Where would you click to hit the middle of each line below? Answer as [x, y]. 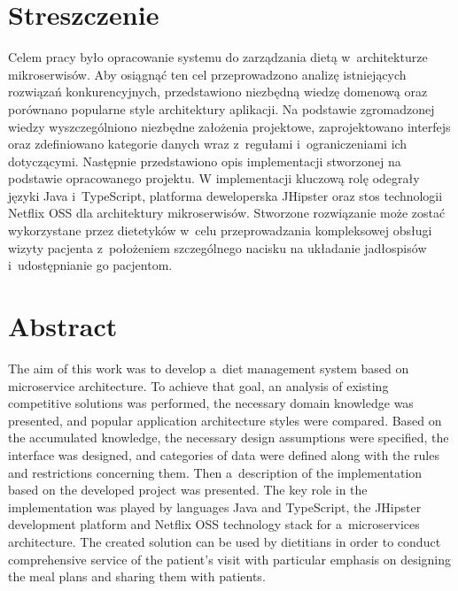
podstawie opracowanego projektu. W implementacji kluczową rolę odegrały [214, 178]
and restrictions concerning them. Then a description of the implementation [215, 472]
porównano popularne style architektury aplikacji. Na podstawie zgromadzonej [221, 108]
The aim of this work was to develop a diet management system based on [209, 368]
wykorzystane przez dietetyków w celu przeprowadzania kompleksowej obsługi [220, 230]
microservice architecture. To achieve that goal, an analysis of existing [198, 385]
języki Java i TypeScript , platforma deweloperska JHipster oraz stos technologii [225, 195]
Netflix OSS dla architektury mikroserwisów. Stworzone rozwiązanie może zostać [227, 213]
